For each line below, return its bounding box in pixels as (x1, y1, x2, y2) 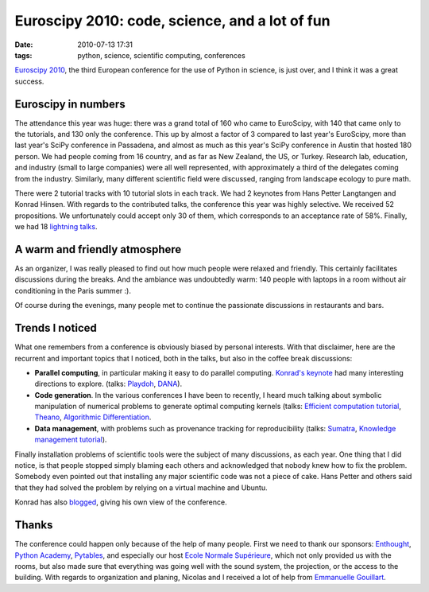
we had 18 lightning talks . (14, 222, 98, 232)
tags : (14, 50, 33, 60)
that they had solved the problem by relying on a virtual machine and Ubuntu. (14, 482, 268, 493)
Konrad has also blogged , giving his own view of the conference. (14, 497, 227, 507)
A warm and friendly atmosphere (14, 243, 182, 256)
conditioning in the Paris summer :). (14, 286, 131, 295)
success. (14, 76, 44, 86)
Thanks (14, 518, 53, 532)
